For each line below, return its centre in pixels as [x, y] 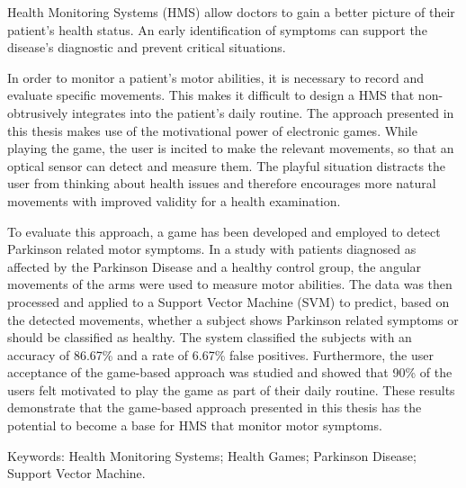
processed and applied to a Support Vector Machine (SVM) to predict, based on [229, 301]
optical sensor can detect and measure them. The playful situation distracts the [227, 165]
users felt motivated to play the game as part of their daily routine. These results [231, 389]
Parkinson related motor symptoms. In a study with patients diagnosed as [212, 249]
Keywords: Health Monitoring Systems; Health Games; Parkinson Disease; [212, 455]
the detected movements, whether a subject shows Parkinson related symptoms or [233, 319]
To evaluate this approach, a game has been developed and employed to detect [224, 231]
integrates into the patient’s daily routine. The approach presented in [263, 112]
